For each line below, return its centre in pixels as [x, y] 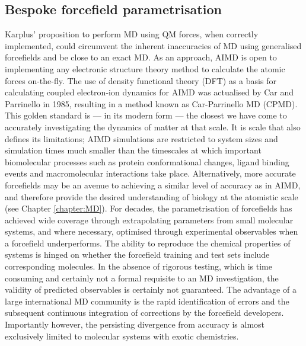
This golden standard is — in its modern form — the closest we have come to [146, 115]
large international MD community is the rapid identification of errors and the [147, 301]
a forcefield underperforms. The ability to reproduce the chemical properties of [148, 243]
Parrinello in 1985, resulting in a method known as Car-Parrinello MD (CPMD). [151, 103]
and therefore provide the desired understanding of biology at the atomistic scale [152, 196]
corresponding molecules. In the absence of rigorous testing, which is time [138, 266]
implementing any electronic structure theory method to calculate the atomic [145, 68]
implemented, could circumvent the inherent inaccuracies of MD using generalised [153, 45]
